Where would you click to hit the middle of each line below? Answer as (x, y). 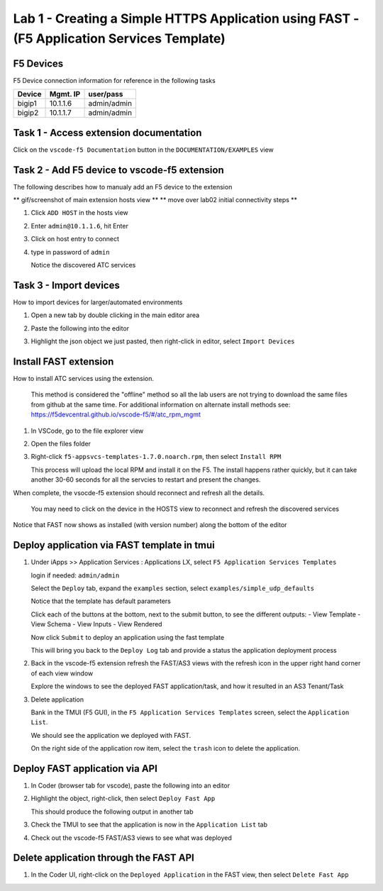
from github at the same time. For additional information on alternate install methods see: (161, 404)
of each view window (62, 673)
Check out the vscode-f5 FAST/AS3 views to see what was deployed (131, 838)
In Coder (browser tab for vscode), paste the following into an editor (131, 785)
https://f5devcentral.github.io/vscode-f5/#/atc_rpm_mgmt (116, 414)
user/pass (106, 94)
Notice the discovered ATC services (83, 265)
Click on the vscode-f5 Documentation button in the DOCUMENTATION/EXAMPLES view (144, 150)
